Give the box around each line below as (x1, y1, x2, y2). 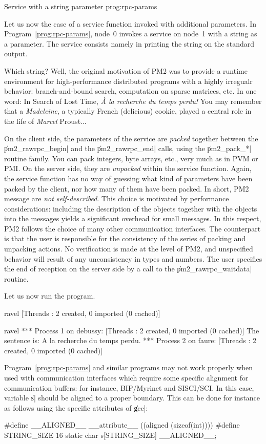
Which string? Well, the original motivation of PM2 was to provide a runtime (4, 65, 248, 76)
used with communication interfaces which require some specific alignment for (4, 372, 249, 383)
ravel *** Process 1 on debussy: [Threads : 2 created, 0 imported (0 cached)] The (4, 325, 259, 335)
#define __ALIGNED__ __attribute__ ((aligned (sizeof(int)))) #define (4, 419, 240, 430)
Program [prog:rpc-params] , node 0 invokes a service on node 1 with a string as (4, 28, 257, 39)
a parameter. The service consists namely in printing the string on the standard (4, 38, 254, 49)
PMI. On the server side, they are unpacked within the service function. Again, (4, 163, 252, 174)
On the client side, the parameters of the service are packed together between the (4, 133, 258, 143)
